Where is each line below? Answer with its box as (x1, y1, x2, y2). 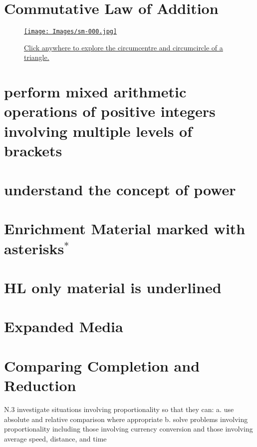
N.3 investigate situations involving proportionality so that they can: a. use (4, 404, 234, 414)
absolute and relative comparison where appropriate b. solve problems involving (4, 414, 248, 424)
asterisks (4, 238, 64, 258)
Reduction (4, 375, 76, 395)
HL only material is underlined (4, 277, 222, 298)
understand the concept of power (4, 179, 236, 200)
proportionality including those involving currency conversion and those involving (4, 424, 253, 434)
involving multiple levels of (4, 120, 193, 141)
